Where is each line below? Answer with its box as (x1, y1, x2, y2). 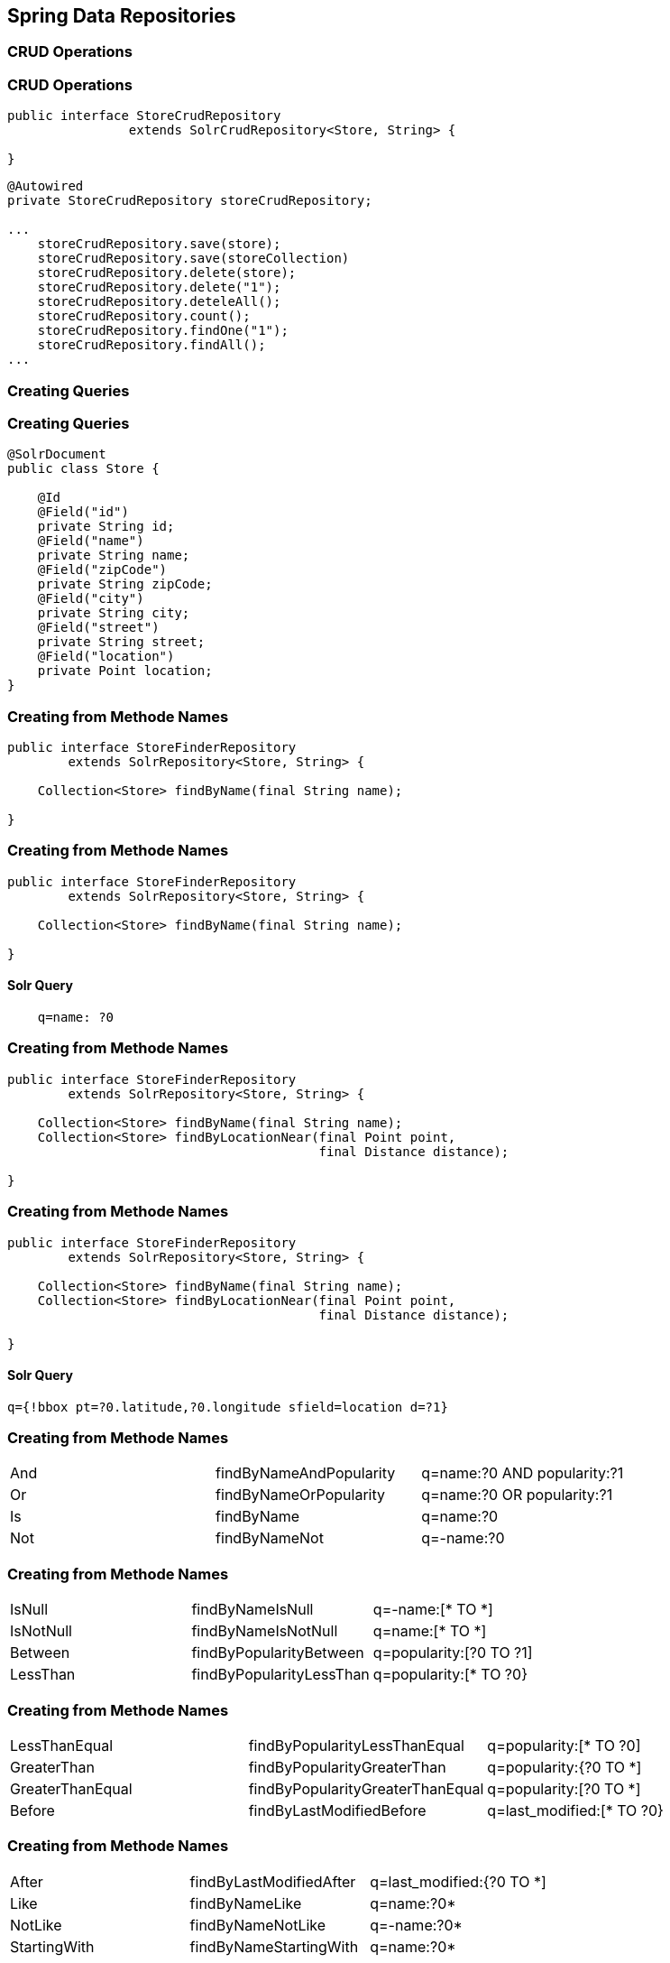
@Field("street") (37, 620, 160, 635)
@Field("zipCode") (37, 562, 168, 578)
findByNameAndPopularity (216, 1464, 396, 1483)
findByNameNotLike (189, 1915, 326, 1934)
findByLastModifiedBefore (248, 1801, 427, 1819)
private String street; (37, 634, 206, 650)
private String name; (37, 548, 190, 563)
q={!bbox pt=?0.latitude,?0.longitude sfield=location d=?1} (7, 1399, 448, 1414)
